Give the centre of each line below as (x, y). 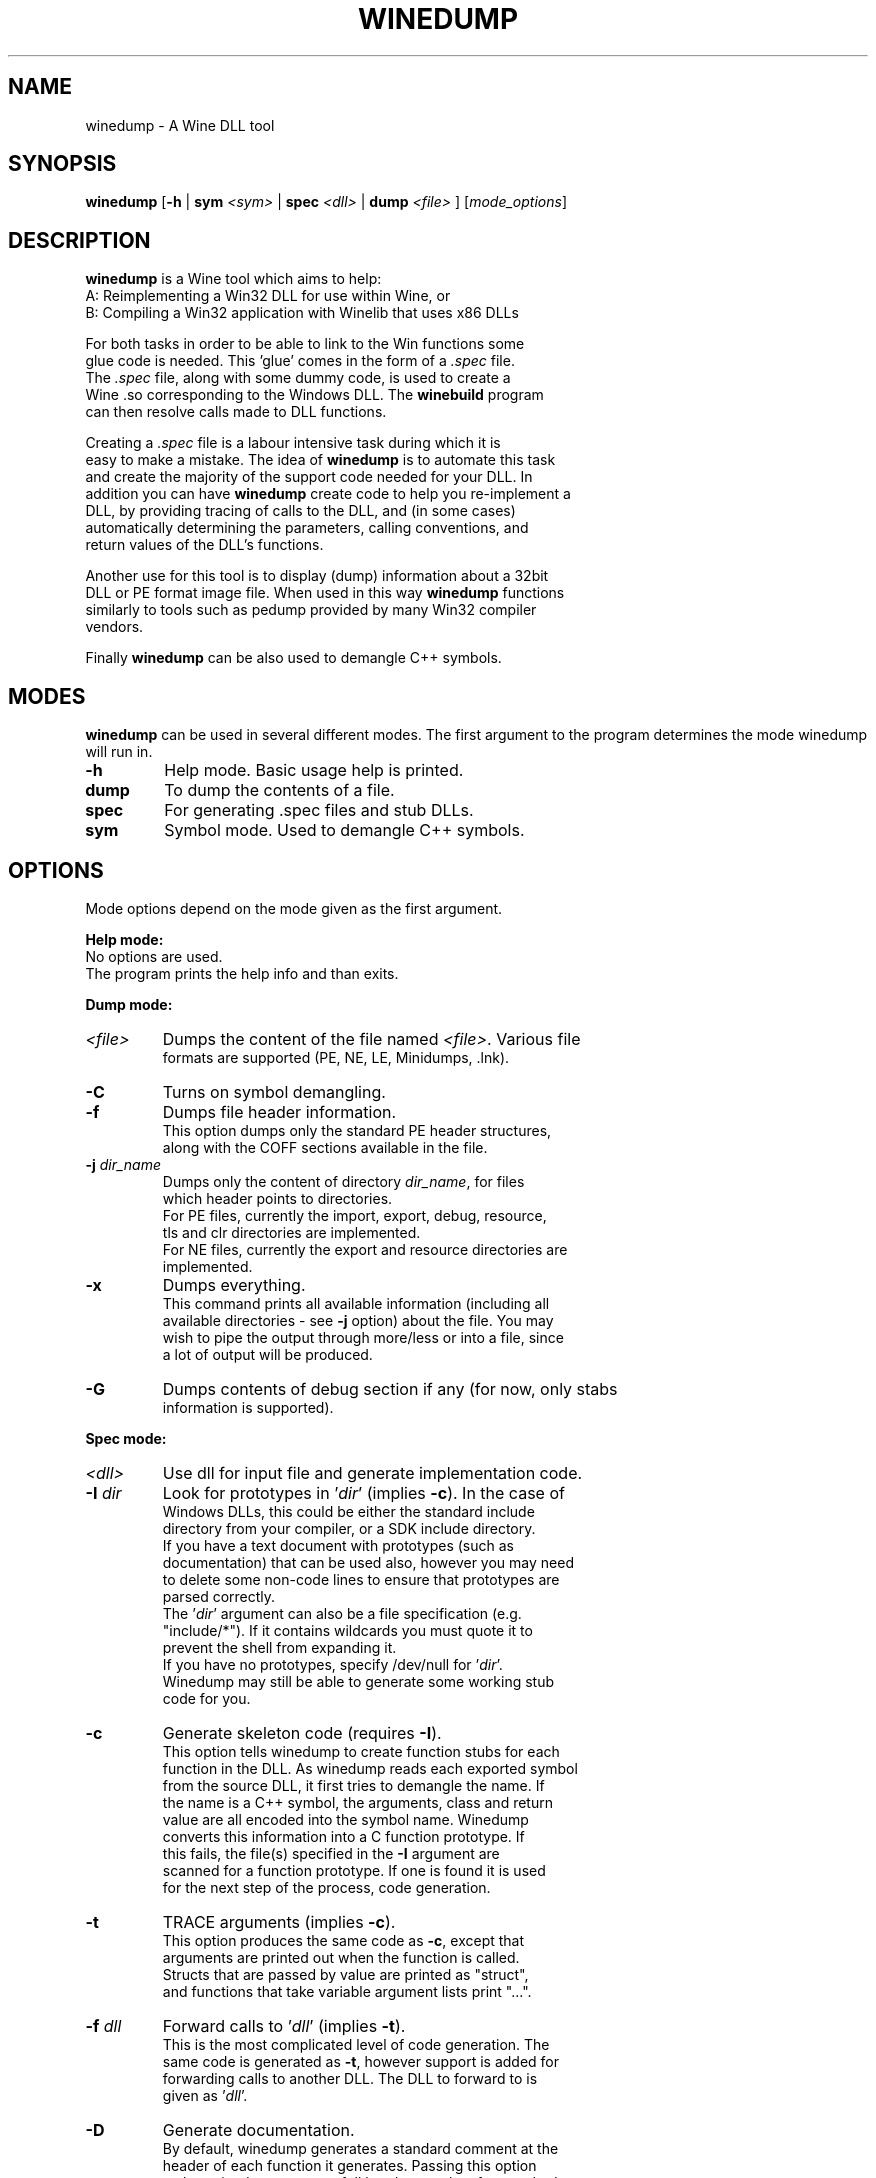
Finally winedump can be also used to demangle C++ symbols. (293, 658)
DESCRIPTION (79, 240)
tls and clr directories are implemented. (291, 1232)
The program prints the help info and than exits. (242, 973)
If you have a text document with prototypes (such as (338, 1545)
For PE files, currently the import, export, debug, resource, (354, 1215)
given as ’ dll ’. (205, 2095)
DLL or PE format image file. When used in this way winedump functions (325, 593)
